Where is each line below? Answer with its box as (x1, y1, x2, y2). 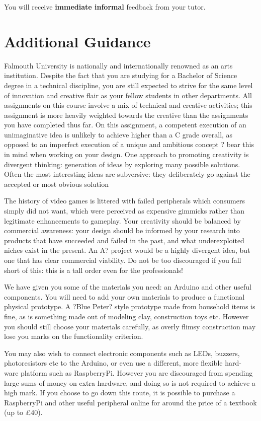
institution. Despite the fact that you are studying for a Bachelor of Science (4, 70, 237, 81)
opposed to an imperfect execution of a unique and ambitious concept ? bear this (4, 139, 254, 150)
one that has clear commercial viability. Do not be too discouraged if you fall (4, 255, 241, 265)
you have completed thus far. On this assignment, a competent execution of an (4, 119, 246, 130)
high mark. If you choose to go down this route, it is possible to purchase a (4, 387, 235, 398)
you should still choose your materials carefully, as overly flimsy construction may (4, 321, 256, 331)
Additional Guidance (4, 31, 151, 51)
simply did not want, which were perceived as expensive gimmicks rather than (4, 205, 244, 216)
